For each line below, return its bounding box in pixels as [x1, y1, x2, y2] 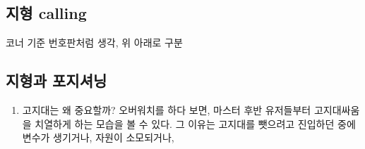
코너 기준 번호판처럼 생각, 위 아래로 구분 [6, 35, 183, 50]
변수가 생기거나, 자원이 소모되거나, [22, 130, 174, 145]
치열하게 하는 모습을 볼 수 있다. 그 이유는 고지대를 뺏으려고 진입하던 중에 [35, 116, 356, 131]
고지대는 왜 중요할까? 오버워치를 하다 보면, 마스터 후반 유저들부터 [22, 103, 311, 117]
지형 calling [6, 2, 87, 24]
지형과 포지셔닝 [6, 70, 107, 91]
